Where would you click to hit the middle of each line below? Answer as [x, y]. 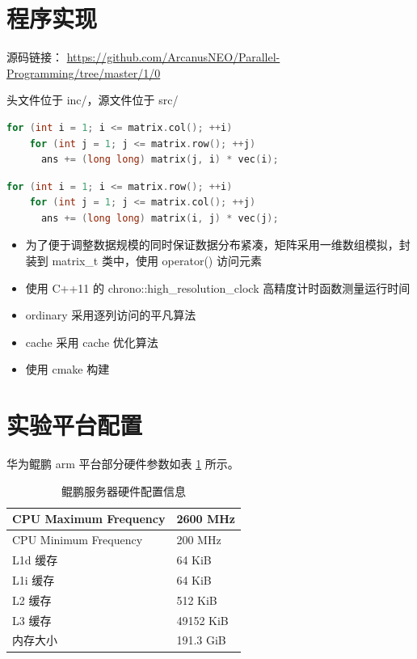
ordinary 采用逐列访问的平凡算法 [111, 315]
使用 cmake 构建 [67, 369]
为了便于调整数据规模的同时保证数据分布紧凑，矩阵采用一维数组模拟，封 [218, 245]
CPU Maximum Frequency [89, 519]
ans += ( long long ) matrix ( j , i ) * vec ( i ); [160, 160]
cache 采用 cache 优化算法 [92, 342]
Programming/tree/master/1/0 [84, 72]
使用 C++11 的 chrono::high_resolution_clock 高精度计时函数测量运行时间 [218, 287]
